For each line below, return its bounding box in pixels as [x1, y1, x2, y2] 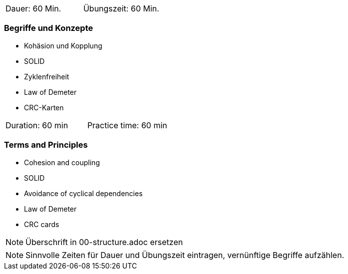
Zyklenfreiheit [24, 72, 69, 81]
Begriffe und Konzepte [4, 23, 93, 33]
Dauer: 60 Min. [5, 3, 61, 13]
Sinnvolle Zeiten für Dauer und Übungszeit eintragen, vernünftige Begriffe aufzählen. [25, 250, 345, 260]
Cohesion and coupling [24, 158, 100, 167]
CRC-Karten [24, 103, 64, 112]
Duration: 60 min [5, 120, 68, 130]
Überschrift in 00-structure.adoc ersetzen [25, 237, 183, 247]
